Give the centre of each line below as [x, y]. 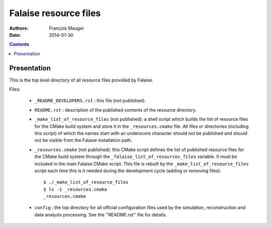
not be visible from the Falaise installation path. [83, 140]
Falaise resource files [55, 13]
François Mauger [67, 28]
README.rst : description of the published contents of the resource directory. [116, 110]
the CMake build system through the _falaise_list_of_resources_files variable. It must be [136, 157]
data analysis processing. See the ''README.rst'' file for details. [101, 214]
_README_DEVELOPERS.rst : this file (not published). [90, 101]
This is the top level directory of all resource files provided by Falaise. [81, 80]
